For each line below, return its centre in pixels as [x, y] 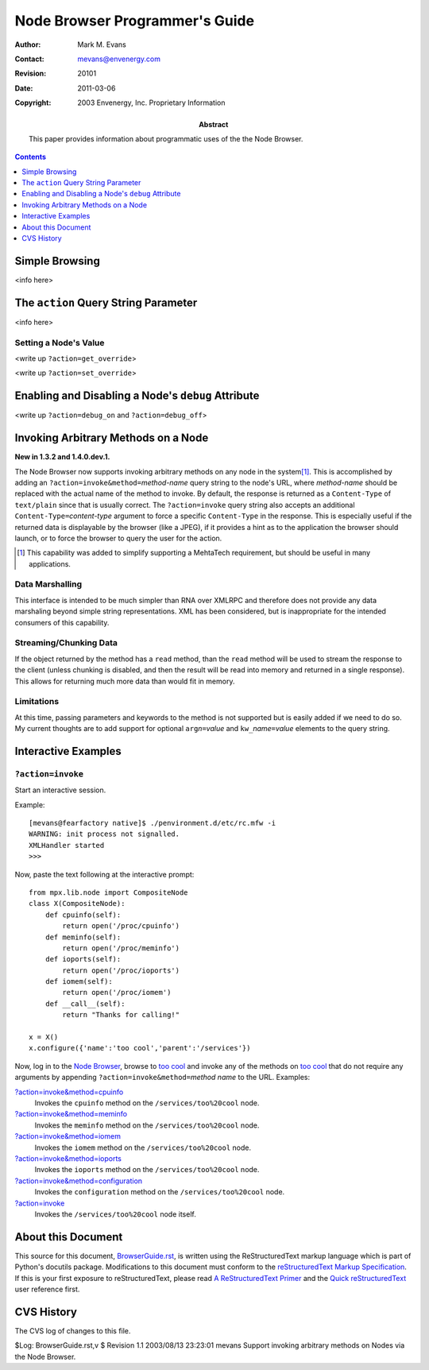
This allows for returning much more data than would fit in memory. [125, 681]
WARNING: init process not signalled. [104, 834]
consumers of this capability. [62, 622]
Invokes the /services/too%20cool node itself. [115, 1214]
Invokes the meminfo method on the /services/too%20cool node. [147, 1125]
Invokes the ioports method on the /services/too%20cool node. [147, 1170]
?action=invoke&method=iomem [68, 1136]
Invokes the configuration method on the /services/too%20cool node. [160, 1192]
